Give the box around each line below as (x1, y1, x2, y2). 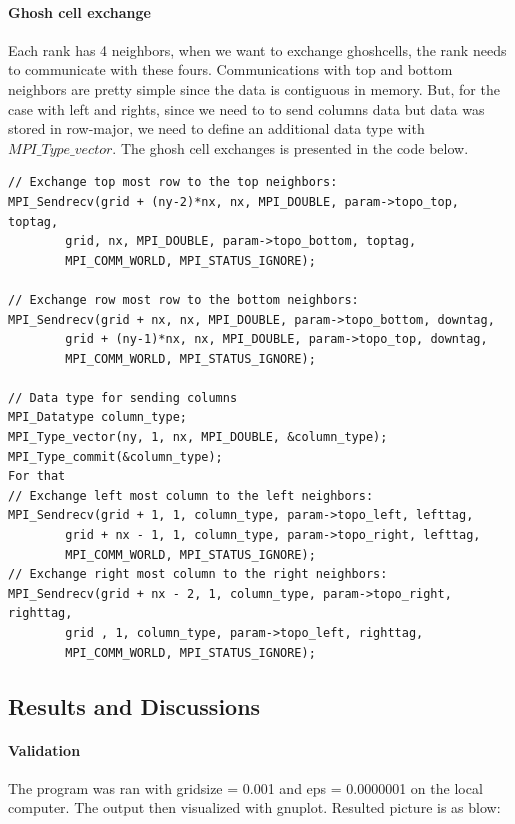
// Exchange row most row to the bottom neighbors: (8, 292, 359, 307)
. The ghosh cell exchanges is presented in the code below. (112, 137, 469, 158)
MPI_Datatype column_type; (8, 410, 187, 425)
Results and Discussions (8, 690, 261, 721)
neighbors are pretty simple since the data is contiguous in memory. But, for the (8, 78, 500, 99)
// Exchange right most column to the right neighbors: (8, 567, 388, 582)
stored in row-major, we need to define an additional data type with (8, 118, 425, 139)
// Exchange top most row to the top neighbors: (8, 175, 338, 190)
